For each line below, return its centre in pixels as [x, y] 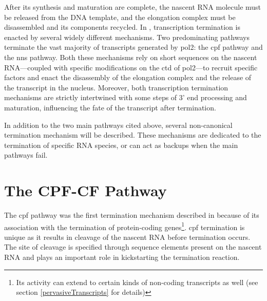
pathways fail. [26, 155]
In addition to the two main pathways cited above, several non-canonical [118, 125]
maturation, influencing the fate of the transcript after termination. [110, 107]
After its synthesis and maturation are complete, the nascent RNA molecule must [133, 7]
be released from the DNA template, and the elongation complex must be [120, 17]
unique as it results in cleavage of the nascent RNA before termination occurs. [127, 237]
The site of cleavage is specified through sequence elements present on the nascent [133, 247]
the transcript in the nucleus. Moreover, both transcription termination [116, 87]
